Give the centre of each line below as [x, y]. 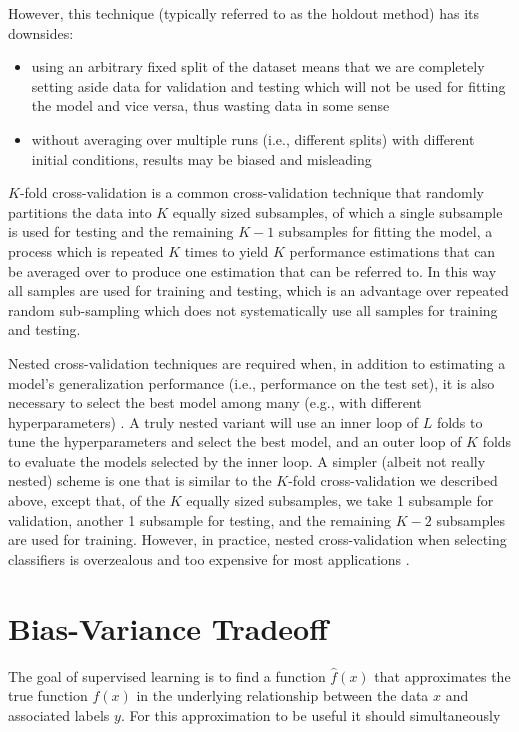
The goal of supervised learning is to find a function [167, 675]
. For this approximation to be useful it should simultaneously [310, 714]
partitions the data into [80, 211]
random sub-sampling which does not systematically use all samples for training [253, 309]
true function [48, 695]
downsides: [41, 32]
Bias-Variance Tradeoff [168, 627]
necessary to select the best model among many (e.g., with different [215, 402]
